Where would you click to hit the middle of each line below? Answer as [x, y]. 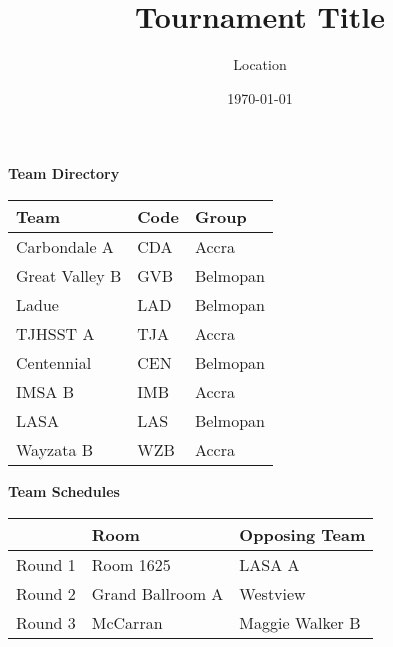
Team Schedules [64, 490]
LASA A [269, 564]
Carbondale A [65, 246]
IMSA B [45, 391]
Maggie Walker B [300, 622]
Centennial [54, 362]
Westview [272, 593]
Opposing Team [302, 534]
